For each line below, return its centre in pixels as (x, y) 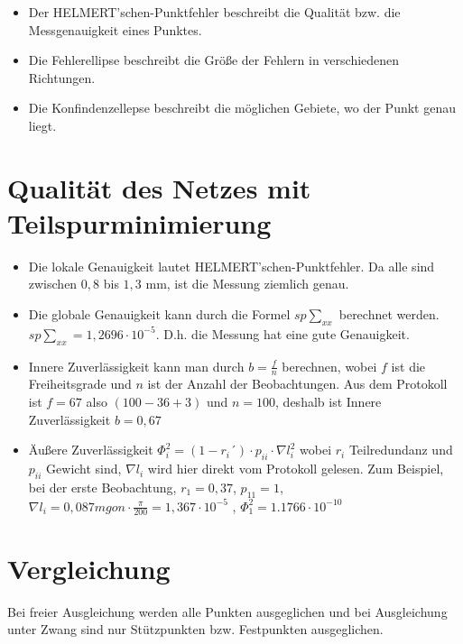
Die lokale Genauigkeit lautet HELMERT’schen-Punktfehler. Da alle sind (231, 266)
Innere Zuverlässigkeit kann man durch (136, 366)
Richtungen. (62, 77)
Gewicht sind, (84, 469)
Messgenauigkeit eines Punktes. (115, 29)
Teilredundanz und (401, 450)
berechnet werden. (389, 314)
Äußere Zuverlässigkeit (91, 450)
